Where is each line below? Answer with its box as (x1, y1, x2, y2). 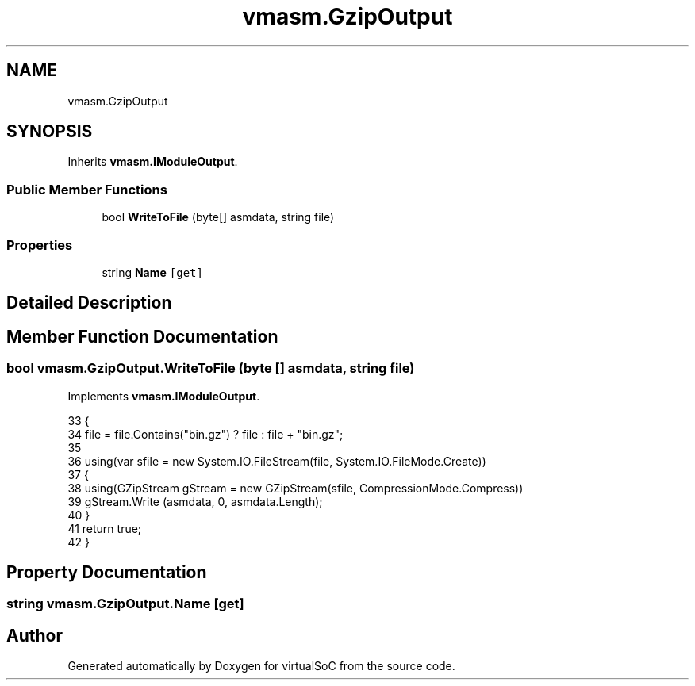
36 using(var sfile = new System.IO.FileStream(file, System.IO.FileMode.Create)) (67, 454, 486, 468)
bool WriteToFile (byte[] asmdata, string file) (102, 210, 335, 224)
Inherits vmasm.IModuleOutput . (67, 155, 238, 169)
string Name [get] (102, 265, 203, 279)
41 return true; (67, 521, 142, 535)
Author (6, 625, 63, 646)
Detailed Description (6, 293, 172, 313)
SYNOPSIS (6, 121, 93, 142)
